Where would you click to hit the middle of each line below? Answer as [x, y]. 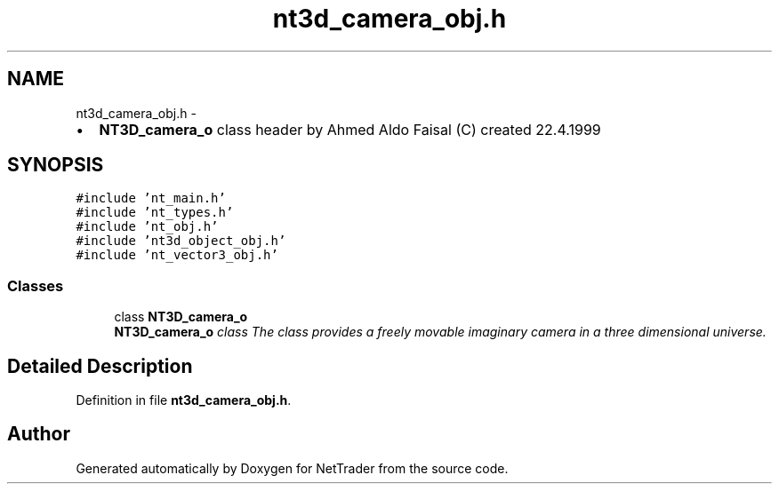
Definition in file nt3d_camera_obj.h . [184, 400]
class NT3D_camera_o [181, 317]
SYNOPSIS [56, 165]
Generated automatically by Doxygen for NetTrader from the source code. [292, 468]
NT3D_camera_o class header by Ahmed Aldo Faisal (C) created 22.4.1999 [350, 129]
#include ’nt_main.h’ [151, 198]
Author [39, 434]
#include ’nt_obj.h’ [147, 227]
